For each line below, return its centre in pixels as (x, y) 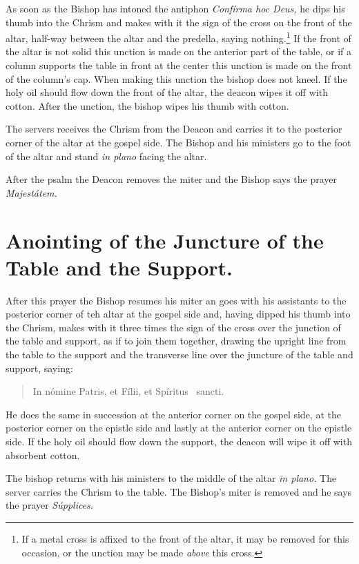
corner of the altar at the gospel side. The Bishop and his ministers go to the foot (178, 142)
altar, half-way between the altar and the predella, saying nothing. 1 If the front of (178, 37)
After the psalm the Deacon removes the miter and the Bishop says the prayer (172, 179)
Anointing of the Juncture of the (165, 240)
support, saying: (39, 368)
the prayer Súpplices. (50, 505)
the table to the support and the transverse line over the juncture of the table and (179, 354)
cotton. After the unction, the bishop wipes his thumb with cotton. (147, 105)
